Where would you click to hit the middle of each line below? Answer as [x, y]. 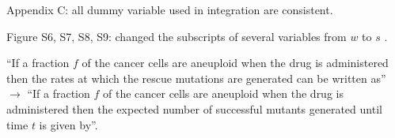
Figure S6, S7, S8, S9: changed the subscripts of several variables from [177, 36]
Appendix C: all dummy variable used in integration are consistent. [170, 9]
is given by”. [68, 124]
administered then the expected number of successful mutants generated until [194, 108]
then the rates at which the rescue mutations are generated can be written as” [196, 78]
